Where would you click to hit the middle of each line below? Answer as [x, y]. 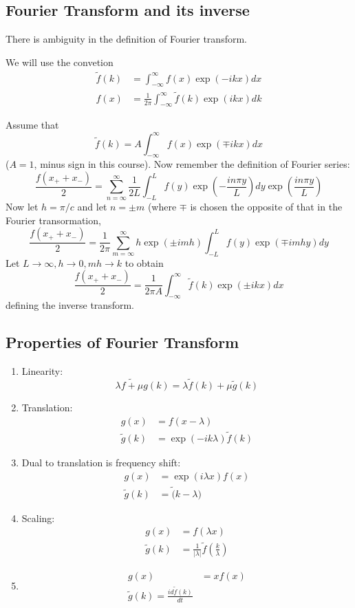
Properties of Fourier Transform [122, 342]
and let [92, 207]
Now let [22, 207]
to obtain [144, 262]
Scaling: [38, 518]
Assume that [32, 125]
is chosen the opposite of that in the [266, 207]
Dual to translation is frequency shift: [101, 462]
